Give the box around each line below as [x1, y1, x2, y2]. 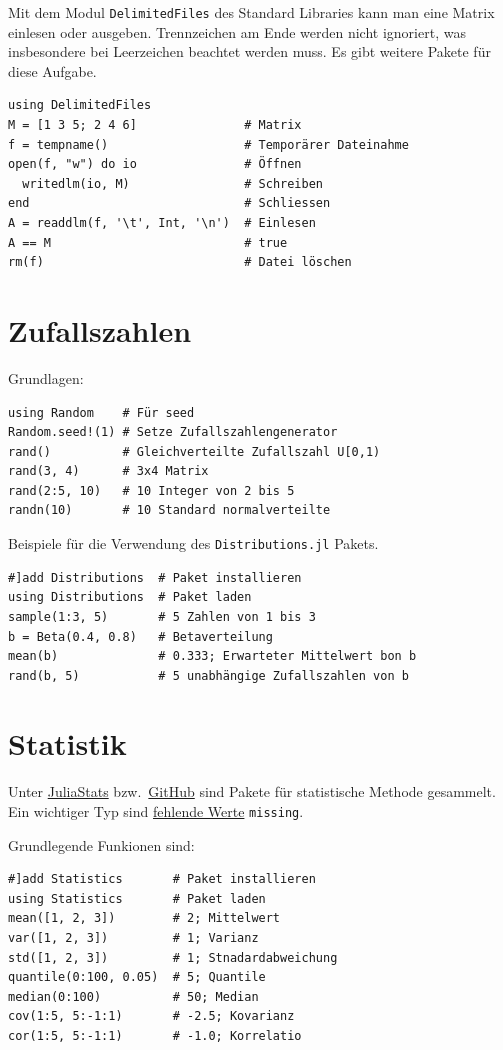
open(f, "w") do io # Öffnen [8, 157, 302, 172]
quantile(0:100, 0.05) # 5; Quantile [8, 970, 266, 985]
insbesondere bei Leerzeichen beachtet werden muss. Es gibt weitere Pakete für [8, 41, 491, 62]
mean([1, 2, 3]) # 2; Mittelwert [8, 911, 281, 926]
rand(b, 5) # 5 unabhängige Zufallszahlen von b [8, 668, 409, 683]
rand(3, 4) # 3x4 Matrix [8, 464, 209, 479]
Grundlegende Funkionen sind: [8, 834, 195, 855]
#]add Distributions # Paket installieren [8, 570, 302, 585]
